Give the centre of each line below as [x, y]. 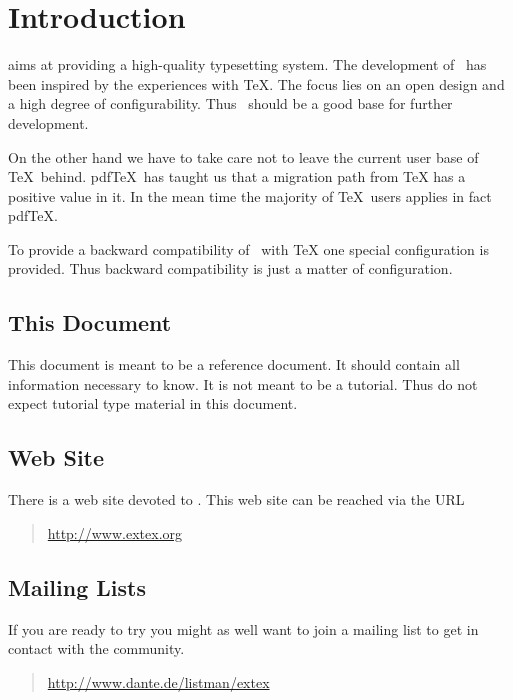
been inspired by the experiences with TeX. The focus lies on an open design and [256, 83]
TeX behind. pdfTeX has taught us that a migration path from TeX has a [237, 176]
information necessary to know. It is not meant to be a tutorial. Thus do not [243, 383]
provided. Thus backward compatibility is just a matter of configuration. [230, 268]
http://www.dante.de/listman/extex [158, 681]
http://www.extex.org [115, 532]
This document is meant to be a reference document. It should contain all [234, 364]
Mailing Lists [77, 586]
